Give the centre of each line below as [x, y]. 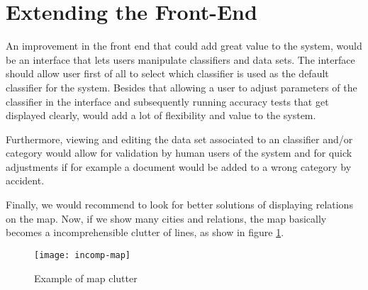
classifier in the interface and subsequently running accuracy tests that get [167, 101]
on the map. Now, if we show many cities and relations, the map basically [166, 218]
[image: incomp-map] [83, 255]
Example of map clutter [86, 278]
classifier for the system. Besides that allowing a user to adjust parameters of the [182, 87]
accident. [25, 180]
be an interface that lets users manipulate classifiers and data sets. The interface [180, 59]
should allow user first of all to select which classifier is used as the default [167, 73]
